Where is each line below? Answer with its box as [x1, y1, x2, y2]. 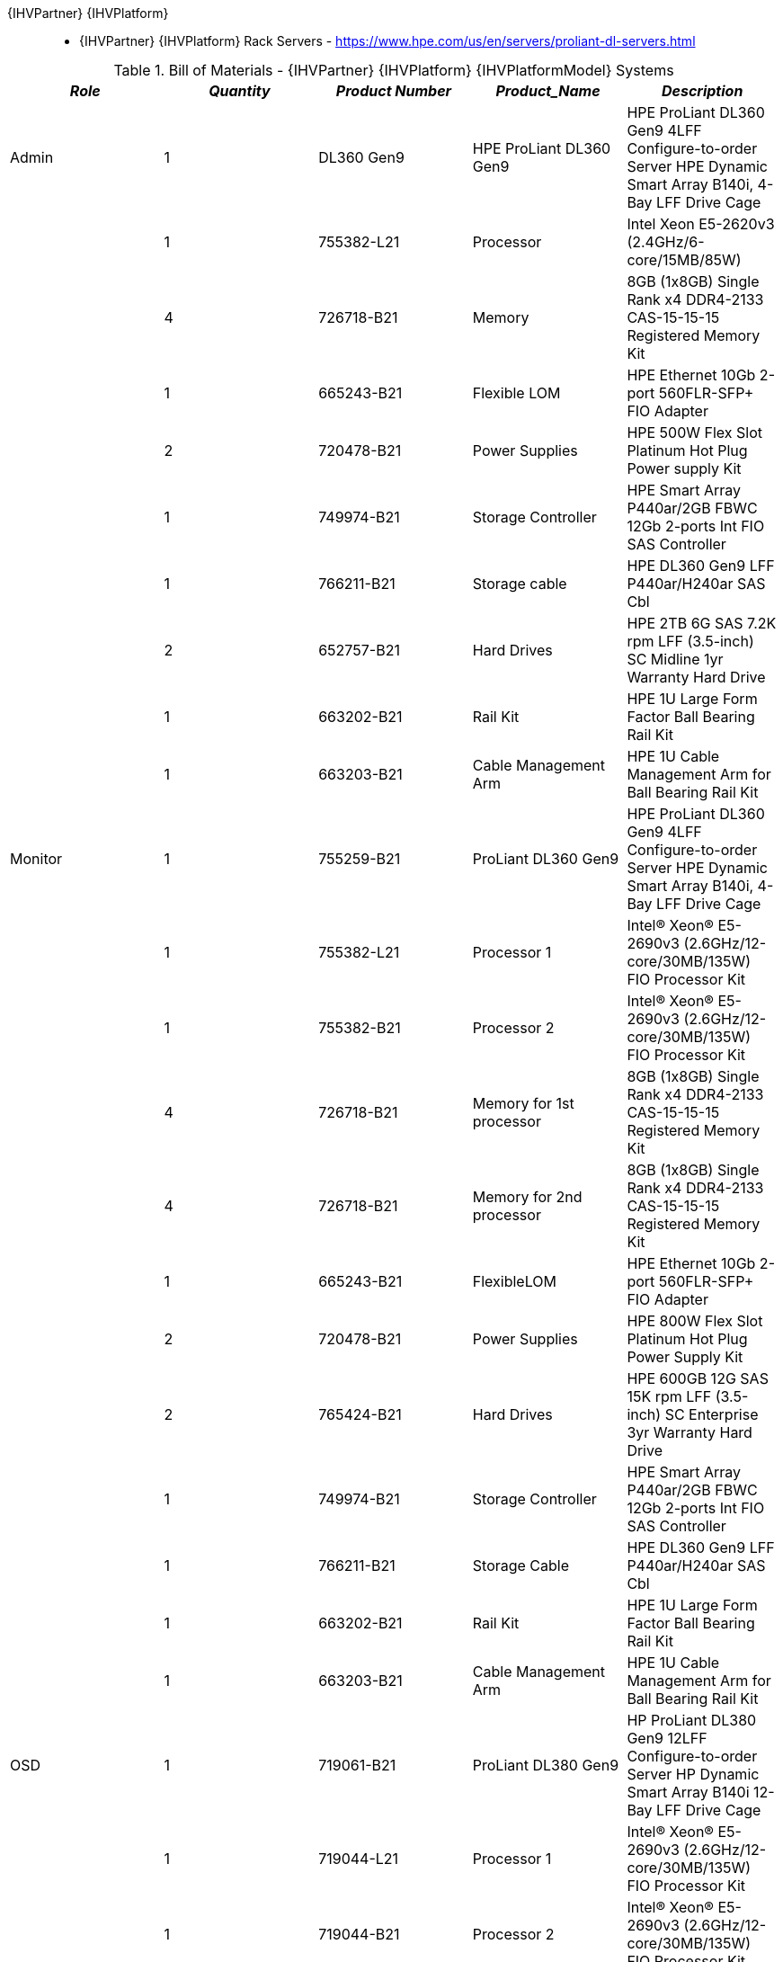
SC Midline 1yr [627, 650, 724, 668]
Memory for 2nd [472, 1188, 583, 1206]
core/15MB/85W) [627, 251, 742, 269]
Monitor [10, 850, 63, 868]
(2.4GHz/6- [627, 233, 705, 251]
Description [662, 82, 743, 100]
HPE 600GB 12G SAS [627, 1369, 769, 1387]
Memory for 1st [472, 1094, 574, 1112]
